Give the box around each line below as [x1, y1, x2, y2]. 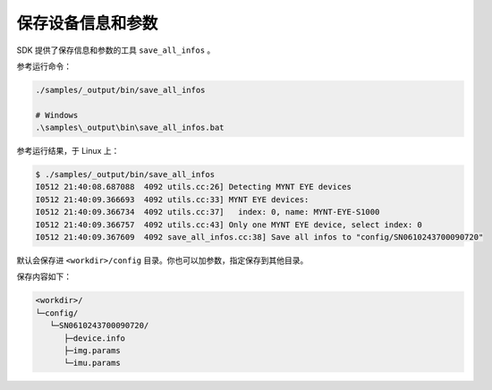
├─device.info [64, 333, 125, 343]
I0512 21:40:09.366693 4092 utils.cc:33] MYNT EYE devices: [35, 194, 310, 205]
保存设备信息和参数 [16, 13, 158, 33]
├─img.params [64, 345, 121, 355]
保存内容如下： [16, 271, 72, 282]
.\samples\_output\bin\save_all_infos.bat [35, 123, 225, 133]
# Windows [35, 110, 79, 120]
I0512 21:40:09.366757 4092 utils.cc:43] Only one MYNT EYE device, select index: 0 [35, 219, 422, 230]
